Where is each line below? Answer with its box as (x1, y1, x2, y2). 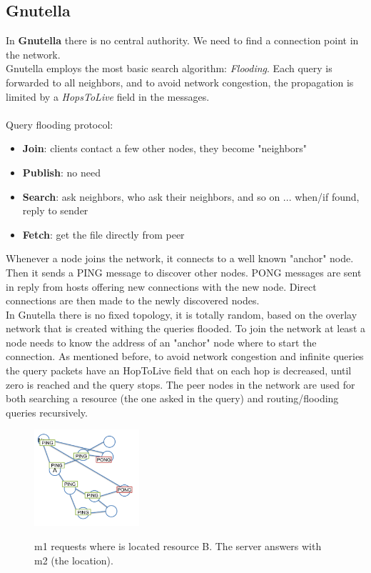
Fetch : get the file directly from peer (22, 226, 185, 241)
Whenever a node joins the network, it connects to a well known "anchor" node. (6, 251, 354, 266)
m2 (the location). (34, 552, 113, 567)
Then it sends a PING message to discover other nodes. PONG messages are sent (6, 264, 362, 279)
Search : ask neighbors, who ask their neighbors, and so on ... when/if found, (22, 189, 360, 204)
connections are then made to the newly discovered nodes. (6, 293, 260, 308)
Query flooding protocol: (6, 116, 113, 131)
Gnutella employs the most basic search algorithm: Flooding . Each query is (6, 61, 332, 76)
